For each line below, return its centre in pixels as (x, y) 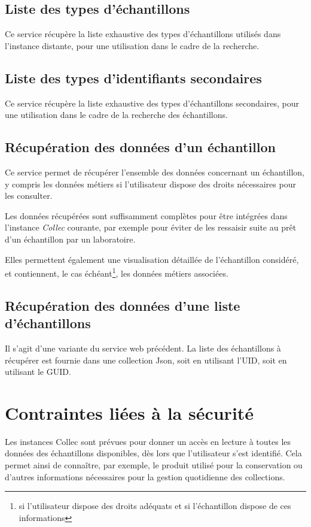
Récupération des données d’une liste (123, 305)
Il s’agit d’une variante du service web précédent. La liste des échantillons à (143, 348)
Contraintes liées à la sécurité (129, 412)
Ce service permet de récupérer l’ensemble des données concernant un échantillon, (155, 172)
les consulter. (29, 196)
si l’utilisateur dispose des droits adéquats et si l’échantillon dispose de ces (155, 506)
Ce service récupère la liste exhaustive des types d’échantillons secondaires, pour (152, 103)
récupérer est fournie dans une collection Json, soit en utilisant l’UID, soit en (146, 360)
